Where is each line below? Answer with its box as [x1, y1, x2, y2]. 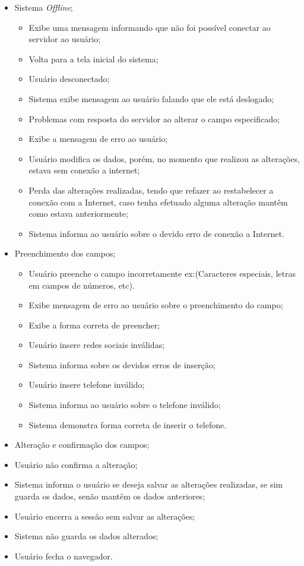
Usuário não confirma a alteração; [14, 458, 138, 470]
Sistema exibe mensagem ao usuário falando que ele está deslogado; [28, 92, 274, 105]
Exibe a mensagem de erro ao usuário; [28, 132, 168, 145]
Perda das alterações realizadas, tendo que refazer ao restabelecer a [28, 184, 274, 196]
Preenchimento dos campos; [14, 247, 116, 260]
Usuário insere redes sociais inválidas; [28, 339, 165, 351]
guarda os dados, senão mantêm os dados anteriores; [14, 490, 205, 502]
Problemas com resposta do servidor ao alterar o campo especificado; [28, 112, 280, 125]
